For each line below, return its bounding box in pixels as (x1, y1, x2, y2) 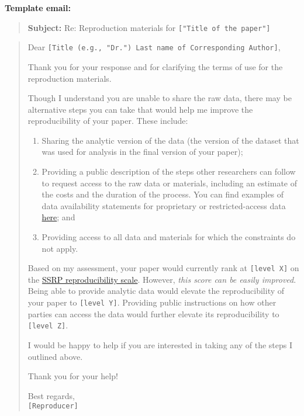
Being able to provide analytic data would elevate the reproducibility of (27, 285, 285, 297)
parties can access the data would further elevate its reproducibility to (27, 307, 279, 320)
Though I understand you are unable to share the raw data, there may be (27, 92, 292, 104)
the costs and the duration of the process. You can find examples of (42, 188, 284, 200)
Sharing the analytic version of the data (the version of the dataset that (42, 134, 299, 146)
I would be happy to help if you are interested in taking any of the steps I (27, 338, 292, 351)
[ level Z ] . (27, 319, 68, 331)
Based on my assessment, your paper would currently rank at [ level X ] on (27, 262, 299, 274)
